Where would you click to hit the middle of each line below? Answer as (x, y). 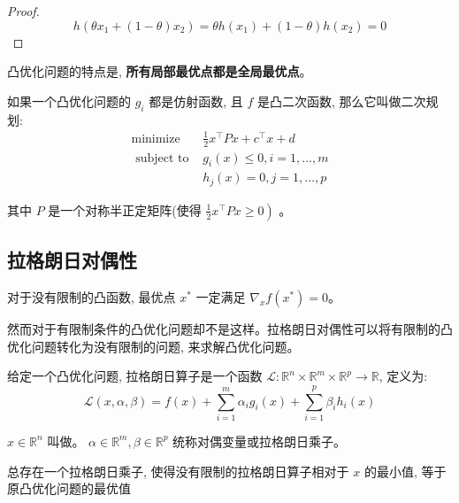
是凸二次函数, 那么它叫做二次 (341, 101)
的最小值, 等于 (405, 471)
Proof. (23, 11)
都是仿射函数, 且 (196, 101)
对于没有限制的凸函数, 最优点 (92, 297)
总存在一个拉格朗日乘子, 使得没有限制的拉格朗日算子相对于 (178, 471)
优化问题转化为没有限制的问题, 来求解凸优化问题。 (153, 346)
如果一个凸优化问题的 (69, 101)
